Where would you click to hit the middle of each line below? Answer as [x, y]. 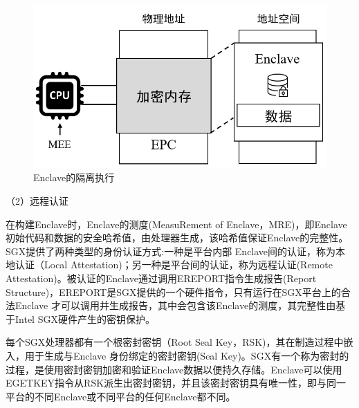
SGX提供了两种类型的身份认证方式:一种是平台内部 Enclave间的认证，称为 [171, 251]
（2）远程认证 [37, 201]
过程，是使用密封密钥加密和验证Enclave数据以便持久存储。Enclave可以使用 [174, 369]
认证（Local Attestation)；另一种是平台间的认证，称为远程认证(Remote [174, 265]
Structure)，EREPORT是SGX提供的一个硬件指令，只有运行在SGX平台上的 [173, 291]
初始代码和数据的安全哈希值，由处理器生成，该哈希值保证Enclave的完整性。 [177, 238]
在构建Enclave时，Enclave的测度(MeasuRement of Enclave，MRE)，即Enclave [176, 224]
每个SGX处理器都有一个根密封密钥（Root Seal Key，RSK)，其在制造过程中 [175, 342]
